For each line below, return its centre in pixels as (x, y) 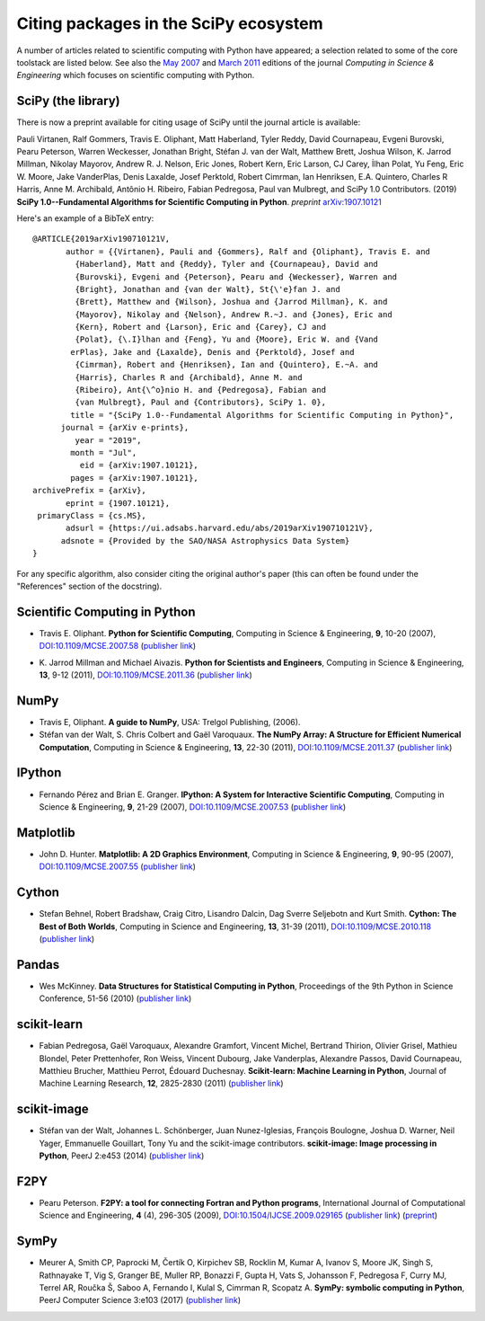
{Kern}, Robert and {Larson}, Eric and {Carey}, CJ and (201, 327)
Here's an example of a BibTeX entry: (85, 218)
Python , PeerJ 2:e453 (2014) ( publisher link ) (122, 1156)
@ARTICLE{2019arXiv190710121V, (101, 239)
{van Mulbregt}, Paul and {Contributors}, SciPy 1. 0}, (201, 403)
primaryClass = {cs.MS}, (92, 515)
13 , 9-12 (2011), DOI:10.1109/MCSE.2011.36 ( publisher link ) (146, 675)
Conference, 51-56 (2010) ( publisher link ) (115, 998)
